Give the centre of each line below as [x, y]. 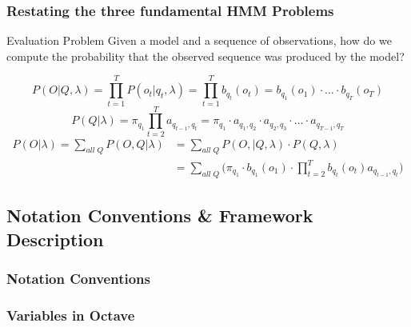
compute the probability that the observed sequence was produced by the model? [205, 56]
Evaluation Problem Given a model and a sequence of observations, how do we [199, 40]
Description [55, 239]
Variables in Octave [71, 315]
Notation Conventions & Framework [160, 215]
